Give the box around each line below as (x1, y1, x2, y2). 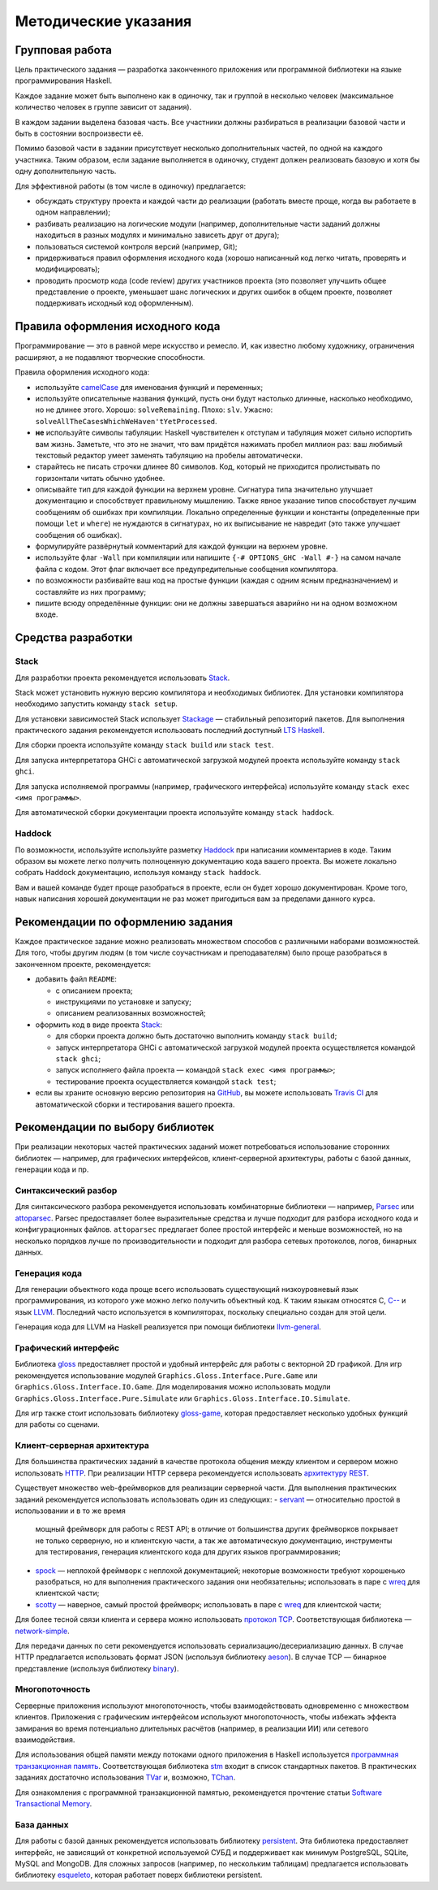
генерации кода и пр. (15, 1164, 89, 1174)
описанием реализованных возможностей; (55, 1008, 206, 1018)
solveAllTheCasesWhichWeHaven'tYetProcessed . (35, 416, 218, 426)
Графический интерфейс (15, 1342, 120, 1353)
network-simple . (15, 1626, 71, 1636)
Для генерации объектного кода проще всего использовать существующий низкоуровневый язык (15, 1285, 359, 1294)
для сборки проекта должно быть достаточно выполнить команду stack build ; (55, 1031, 337, 1041)
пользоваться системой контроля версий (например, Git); (35, 241, 238, 251)
